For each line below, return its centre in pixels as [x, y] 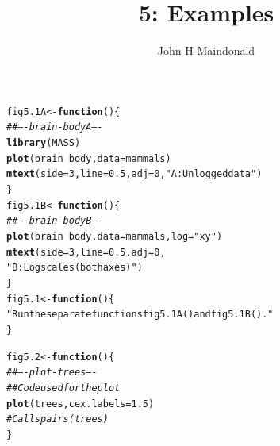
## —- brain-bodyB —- [55, 221]
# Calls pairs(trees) [58, 419]
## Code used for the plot [63, 388]
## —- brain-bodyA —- [55, 127]
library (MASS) [44, 143]
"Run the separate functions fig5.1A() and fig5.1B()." [140, 315]
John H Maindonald [206, 50]
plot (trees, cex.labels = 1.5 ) [81, 404]
